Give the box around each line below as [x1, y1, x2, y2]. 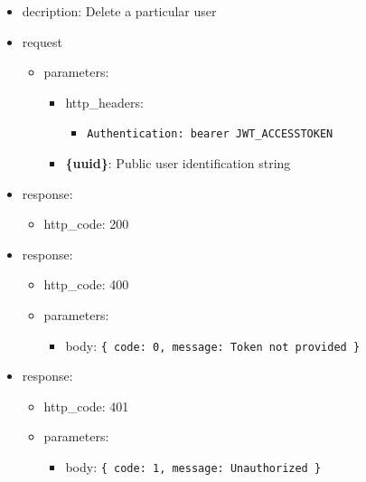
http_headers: [65, 92, 144, 111]
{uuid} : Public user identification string [65, 154, 291, 173]
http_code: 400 [43, 275, 129, 294]
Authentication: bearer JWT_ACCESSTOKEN [87, 128, 333, 141]
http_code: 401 [43, 396, 129, 415]
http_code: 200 [43, 214, 129, 233]
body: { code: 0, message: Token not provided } [65, 336, 361, 354]
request [22, 32, 62, 51]
